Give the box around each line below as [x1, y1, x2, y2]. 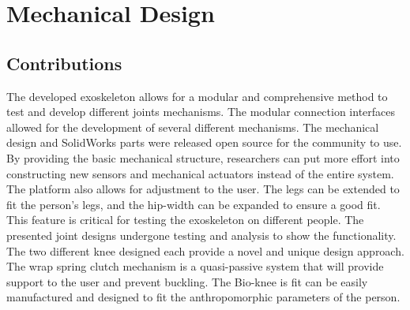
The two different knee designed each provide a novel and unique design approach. [6, 242, 404, 259]
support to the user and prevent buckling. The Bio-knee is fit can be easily [6, 273, 368, 289]
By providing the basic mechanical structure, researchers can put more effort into [6, 149, 400, 166]
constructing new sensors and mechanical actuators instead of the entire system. [6, 165, 394, 181]
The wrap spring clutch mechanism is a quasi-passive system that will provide [6, 258, 384, 275]
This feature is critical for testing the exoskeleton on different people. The [6, 211, 364, 228]
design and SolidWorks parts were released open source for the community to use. [6, 134, 402, 151]
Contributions [6, 50, 122, 75]
